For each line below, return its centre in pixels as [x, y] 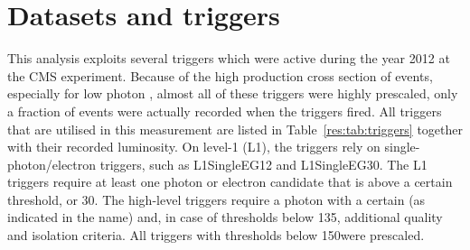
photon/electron [52, 164]
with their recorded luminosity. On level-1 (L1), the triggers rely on [194, 147]
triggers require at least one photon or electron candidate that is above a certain [230, 182]
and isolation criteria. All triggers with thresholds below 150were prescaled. [216, 235]
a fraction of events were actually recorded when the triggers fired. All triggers [225, 111]
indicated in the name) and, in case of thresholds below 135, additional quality [225, 217]
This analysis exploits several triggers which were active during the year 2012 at [229, 58]
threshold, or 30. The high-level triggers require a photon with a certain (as [216, 199]
